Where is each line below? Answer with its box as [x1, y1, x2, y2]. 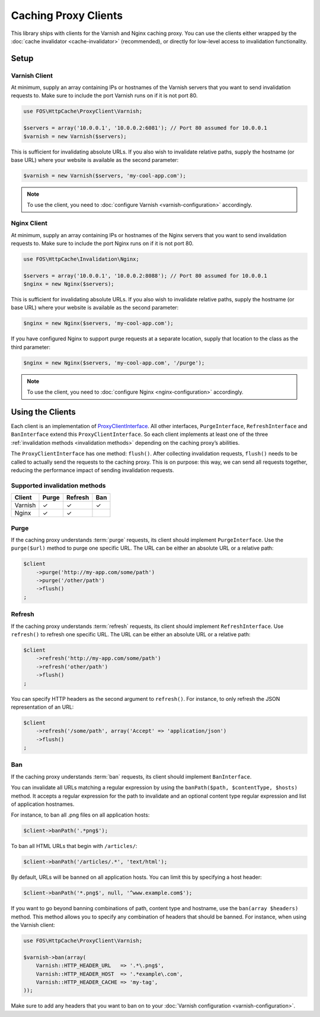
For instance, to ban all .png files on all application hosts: [11, 811, 150, 818]
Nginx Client [11, 219, 47, 228]
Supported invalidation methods [11, 481, 106, 489]
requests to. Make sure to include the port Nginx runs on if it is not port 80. [11, 240, 194, 247]
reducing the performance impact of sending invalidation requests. [11, 467, 174, 474]
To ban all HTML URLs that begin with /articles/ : [11, 843, 137, 850]
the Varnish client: [11, 922, 56, 929]
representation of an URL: [11, 703, 74, 710]
